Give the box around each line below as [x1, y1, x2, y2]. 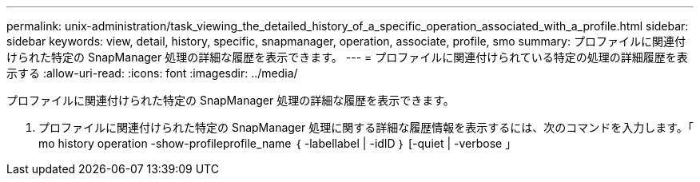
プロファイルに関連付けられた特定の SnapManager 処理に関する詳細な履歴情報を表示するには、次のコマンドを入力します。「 [38, 121, 694, 134]
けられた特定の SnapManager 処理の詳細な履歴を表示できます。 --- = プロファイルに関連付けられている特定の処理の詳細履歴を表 [6, 50, 688, 64]
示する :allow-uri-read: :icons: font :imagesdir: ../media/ [6, 66, 298, 80]
